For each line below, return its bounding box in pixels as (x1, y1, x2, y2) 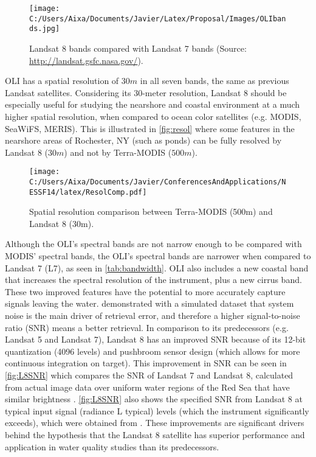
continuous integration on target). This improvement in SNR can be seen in (5, 357, 287, 369)
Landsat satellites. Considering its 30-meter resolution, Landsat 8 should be (5, 86, 287, 99)
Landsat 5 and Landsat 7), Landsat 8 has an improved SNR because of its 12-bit (5, 333, 306, 346)
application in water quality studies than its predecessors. (5, 440, 219, 453)
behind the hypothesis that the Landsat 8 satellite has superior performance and (5, 428, 305, 441)
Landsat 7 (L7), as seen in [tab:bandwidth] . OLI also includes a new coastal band (5, 261, 309, 274)
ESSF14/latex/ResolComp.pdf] (29, 187, 147, 197)
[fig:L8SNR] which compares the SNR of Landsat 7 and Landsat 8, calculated (5, 369, 294, 381)
